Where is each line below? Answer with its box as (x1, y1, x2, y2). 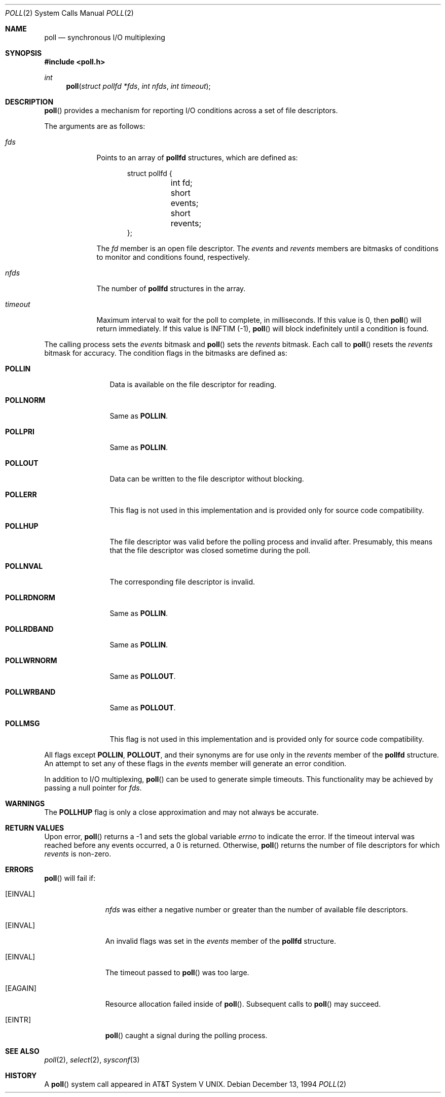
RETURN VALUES (5, 824, 64, 832)
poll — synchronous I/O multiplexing (44, 33, 165, 42)
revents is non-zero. (44, 849, 112, 858)
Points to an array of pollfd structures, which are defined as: (96, 153, 298, 162)
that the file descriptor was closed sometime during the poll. (109, 546, 311, 555)
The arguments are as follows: (44, 122, 145, 130)
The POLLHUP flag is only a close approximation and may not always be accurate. (44, 808, 319, 816)
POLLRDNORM (5, 593, 55, 602)
